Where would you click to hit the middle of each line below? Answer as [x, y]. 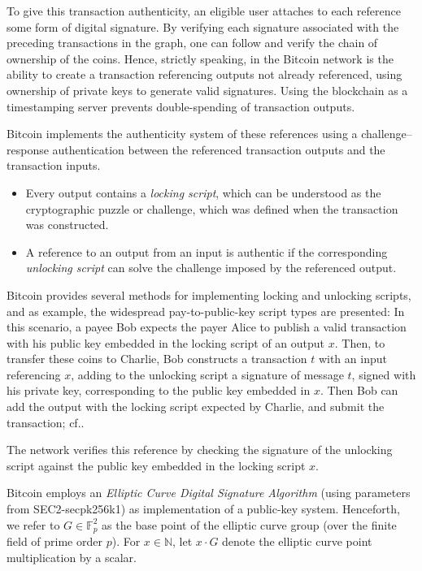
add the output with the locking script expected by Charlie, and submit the [196, 407]
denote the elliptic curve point [297, 541]
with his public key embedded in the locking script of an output [166, 342]
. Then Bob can [359, 390]
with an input [352, 359]
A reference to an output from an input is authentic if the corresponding [207, 251]
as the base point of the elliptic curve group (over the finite [249, 524]
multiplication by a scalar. [72, 557]
